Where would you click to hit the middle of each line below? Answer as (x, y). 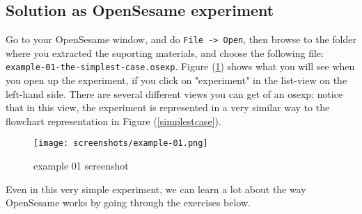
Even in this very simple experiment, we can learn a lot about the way (156, 189)
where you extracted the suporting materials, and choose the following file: (165, 52)
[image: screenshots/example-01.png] (121, 143)
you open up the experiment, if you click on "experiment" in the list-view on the (176, 80)
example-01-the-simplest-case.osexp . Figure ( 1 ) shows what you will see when (180, 66)
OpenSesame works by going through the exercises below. (128, 203)
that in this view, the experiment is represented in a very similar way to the (168, 107)
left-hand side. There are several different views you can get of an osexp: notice (174, 93)
